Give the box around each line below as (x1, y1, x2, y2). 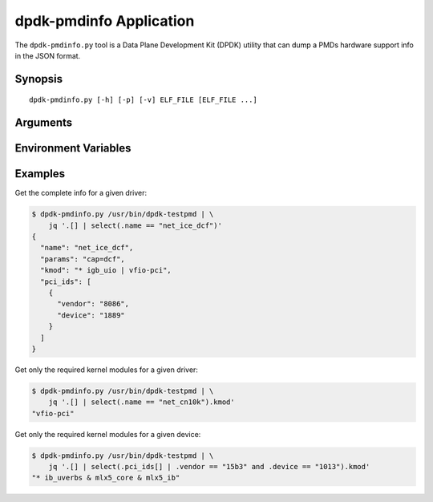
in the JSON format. (14, 51, 81, 60)
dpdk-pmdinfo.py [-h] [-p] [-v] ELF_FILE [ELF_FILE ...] (29, 95, 258, 104)
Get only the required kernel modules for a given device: (14, 429, 201, 439)
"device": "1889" (57, 310, 126, 320)
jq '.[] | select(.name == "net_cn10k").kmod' (48, 398, 236, 407)
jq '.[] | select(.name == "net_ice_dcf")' (48, 221, 222, 230)
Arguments (14, 116, 73, 130)
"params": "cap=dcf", (40, 254, 126, 264)
